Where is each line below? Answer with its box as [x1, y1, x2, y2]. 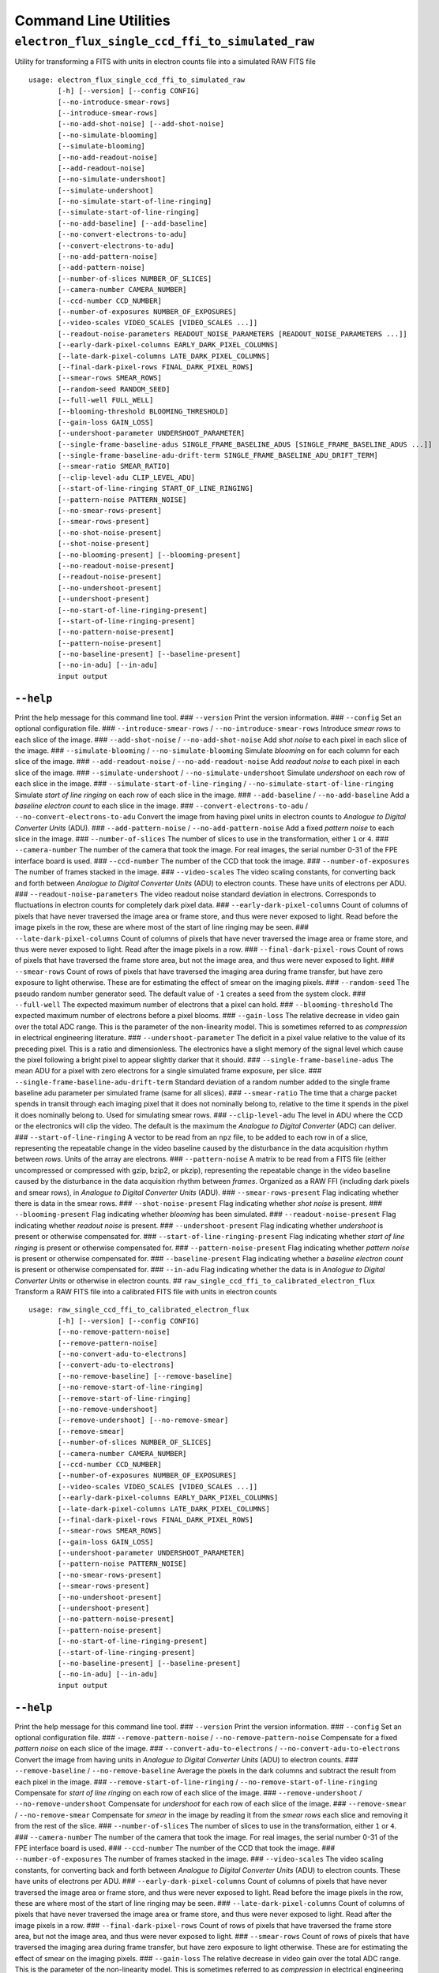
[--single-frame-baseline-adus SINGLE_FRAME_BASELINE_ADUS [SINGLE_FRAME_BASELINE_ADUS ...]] [58, 440, 433, 449]
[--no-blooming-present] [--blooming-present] [58, 550, 241, 560]
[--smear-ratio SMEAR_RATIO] [58, 462, 171, 471]
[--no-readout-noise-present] [58, 561, 175, 570]
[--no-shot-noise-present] [58, 528, 162, 537]
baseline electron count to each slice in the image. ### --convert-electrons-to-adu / [14, 801, 308, 811]
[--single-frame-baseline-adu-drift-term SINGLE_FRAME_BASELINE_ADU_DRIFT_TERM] [58, 451, 379, 460]
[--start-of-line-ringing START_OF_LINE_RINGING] [58, 484, 254, 493]
